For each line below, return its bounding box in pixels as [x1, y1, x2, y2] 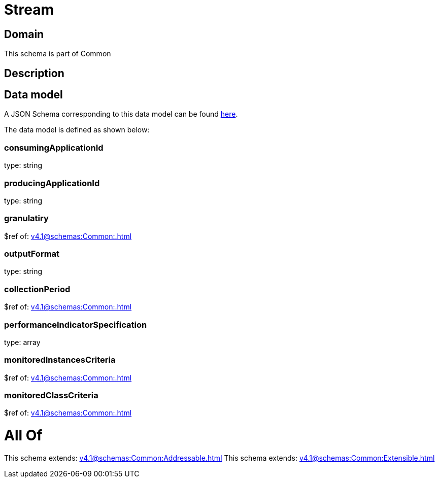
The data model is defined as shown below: [4, 125, 150, 134]
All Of [4, 427, 43, 444]
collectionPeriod [4, 284, 71, 294]
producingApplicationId [4, 178, 100, 188]
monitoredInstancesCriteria [4, 355, 116, 365]
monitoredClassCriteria [4, 390, 98, 401]
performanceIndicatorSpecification [4, 319, 147, 330]
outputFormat [4, 249, 60, 259]
